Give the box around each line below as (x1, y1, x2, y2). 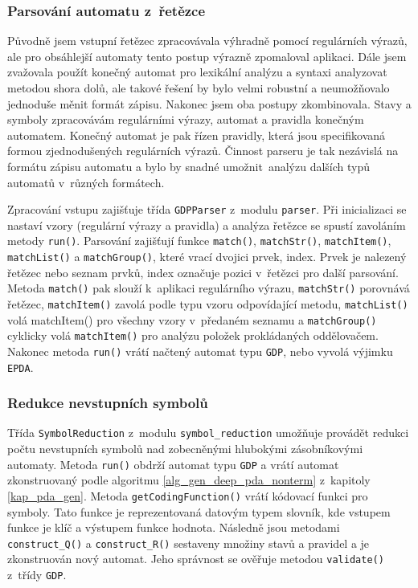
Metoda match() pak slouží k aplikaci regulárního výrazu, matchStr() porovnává (7, 280, 410, 296)
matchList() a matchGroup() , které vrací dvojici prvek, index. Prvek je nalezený (7, 248, 407, 265)
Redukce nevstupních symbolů (7, 393, 208, 413)
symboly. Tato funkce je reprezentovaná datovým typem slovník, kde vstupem (7, 503, 391, 520)
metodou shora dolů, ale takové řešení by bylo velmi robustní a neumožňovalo (7, 80, 390, 96)
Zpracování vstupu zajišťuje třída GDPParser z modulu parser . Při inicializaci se (7, 201, 407, 218)
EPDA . (7, 358, 34, 375)
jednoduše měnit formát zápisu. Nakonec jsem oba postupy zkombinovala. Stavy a (7, 95, 412, 112)
